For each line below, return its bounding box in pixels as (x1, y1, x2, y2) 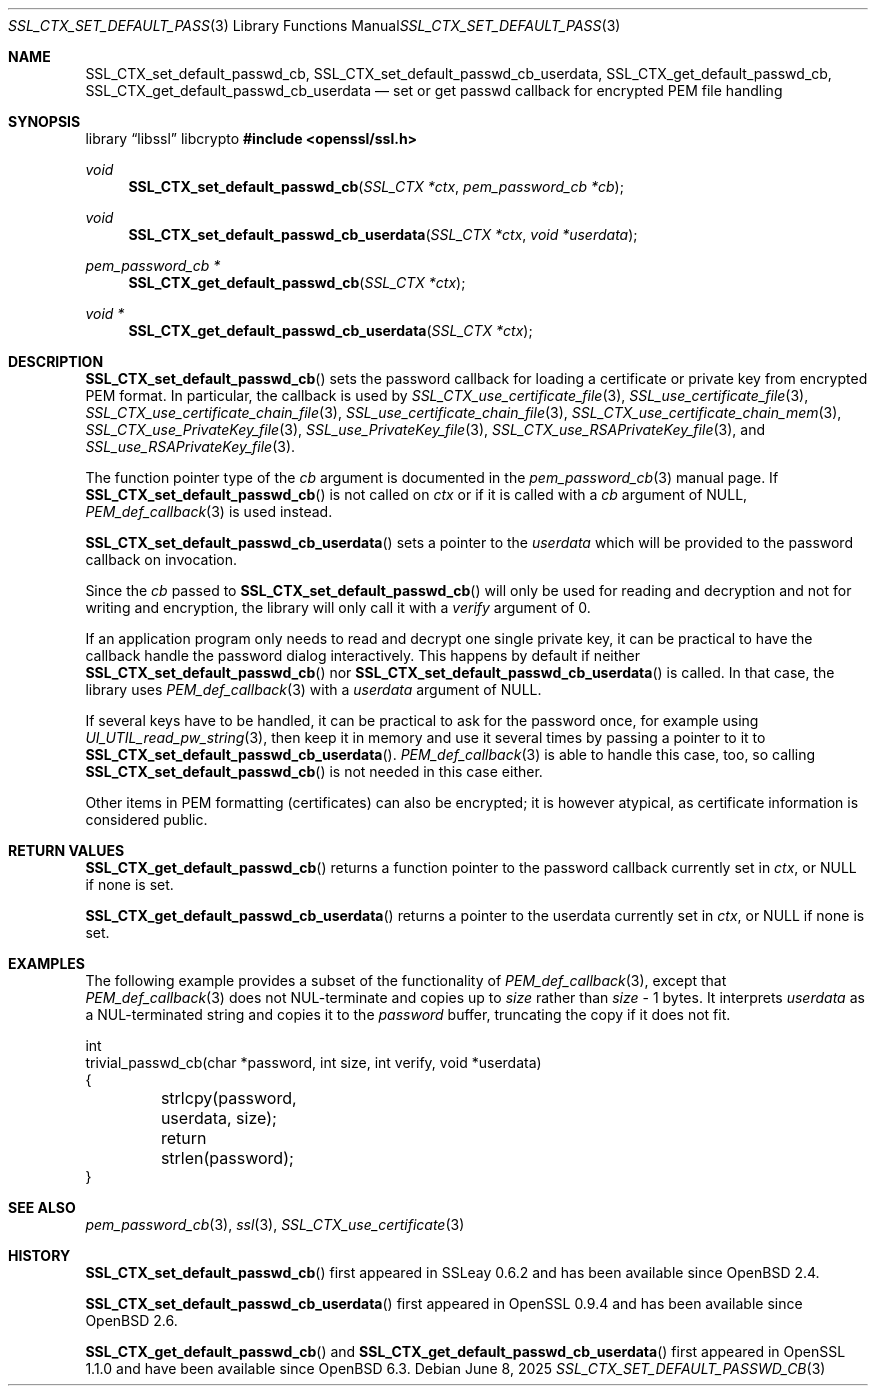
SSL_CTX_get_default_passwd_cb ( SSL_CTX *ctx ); (128, 274, 466, 291)
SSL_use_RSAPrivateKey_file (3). (85, 438, 296, 455)
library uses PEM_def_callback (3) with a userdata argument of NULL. (85, 681, 542, 698)
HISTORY (8, 1247, 71, 1264)
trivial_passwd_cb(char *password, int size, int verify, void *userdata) (85, 1054, 542, 1071)
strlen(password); (160, 1148, 294, 1168)
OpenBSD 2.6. (85, 1312, 178, 1329)
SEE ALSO (8, 1199, 76, 1216)
